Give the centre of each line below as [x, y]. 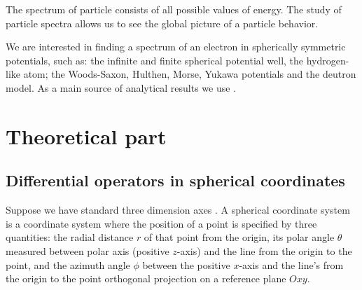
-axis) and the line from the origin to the [264, 250]
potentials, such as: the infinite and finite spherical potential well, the [155, 60]
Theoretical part [86, 136]
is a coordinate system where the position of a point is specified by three [161, 223]
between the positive [186, 264]
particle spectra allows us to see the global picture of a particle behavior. [162, 23]
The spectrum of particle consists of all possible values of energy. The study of [174, 9]
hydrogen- [328, 60]
